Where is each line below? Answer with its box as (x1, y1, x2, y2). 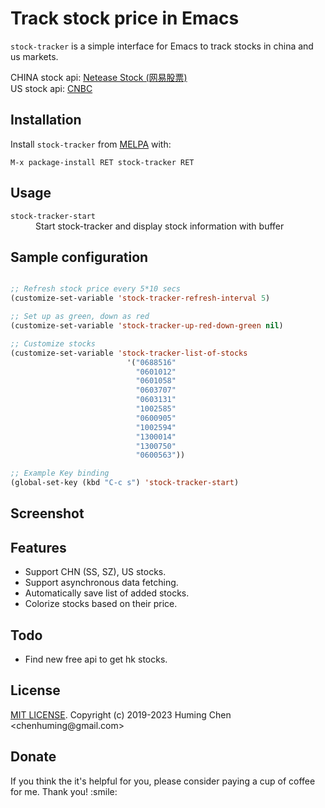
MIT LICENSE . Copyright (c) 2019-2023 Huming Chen (10, 708, 232, 721)
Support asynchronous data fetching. (24, 577, 179, 589)
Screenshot (10, 505, 85, 522)
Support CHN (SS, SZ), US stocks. (24, 566, 167, 578)
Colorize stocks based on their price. (24, 598, 178, 610)
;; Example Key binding (10, 468, 110, 479)
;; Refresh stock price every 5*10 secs (10, 284, 182, 294)
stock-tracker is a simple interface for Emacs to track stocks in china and (10, 40, 314, 52)
